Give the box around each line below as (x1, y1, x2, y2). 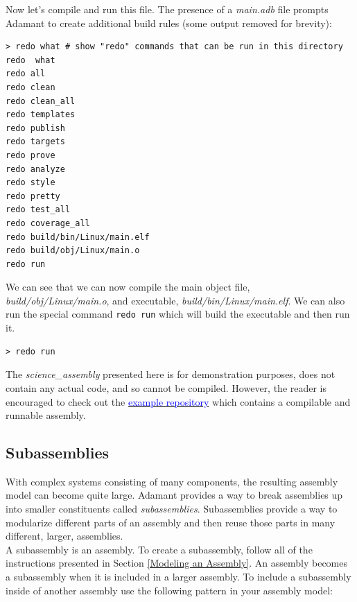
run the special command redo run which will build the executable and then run (6, 307, 350, 321)
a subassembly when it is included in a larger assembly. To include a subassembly (6, 569, 351, 584)
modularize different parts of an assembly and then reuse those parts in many (6, 515, 336, 529)
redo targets (6, 137, 65, 147)
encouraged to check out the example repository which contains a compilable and (6, 394, 351, 409)
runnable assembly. (6, 408, 86, 422)
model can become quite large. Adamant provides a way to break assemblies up (6, 488, 343, 502)
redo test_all (6, 205, 71, 215)
